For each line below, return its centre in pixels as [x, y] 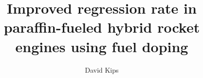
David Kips [102, 69]
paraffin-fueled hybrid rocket [102, 27]
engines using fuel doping [102, 46]
